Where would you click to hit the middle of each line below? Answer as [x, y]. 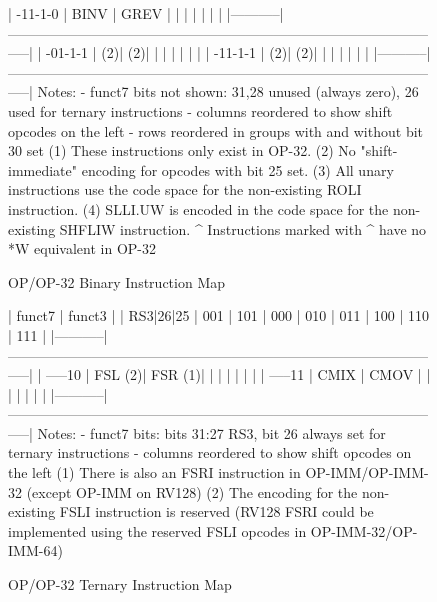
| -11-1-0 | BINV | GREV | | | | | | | [115, 13]
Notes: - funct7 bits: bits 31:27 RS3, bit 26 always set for [211, 432]
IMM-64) [35, 550]
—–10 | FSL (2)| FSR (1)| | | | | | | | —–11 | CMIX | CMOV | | [238, 374]
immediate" [43, 169]
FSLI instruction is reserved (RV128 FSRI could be [216, 511]
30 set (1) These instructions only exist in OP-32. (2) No [182, 150]
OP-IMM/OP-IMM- [367, 472]
